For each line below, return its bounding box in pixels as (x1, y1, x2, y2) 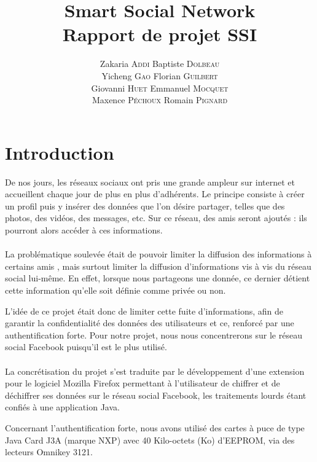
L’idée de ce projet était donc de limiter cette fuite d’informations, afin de (5, 304, 284, 317)
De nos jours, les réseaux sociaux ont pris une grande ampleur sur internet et (5, 175, 295, 188)
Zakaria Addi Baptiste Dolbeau (100, 57, 220, 70)
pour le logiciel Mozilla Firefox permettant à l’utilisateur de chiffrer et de (5, 377, 280, 390)
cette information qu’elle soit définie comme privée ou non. (5, 283, 226, 296)
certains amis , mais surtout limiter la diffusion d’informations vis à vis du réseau (5, 259, 311, 272)
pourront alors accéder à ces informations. (5, 224, 163, 236)
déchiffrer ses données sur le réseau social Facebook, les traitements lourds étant (5, 388, 307, 401)
